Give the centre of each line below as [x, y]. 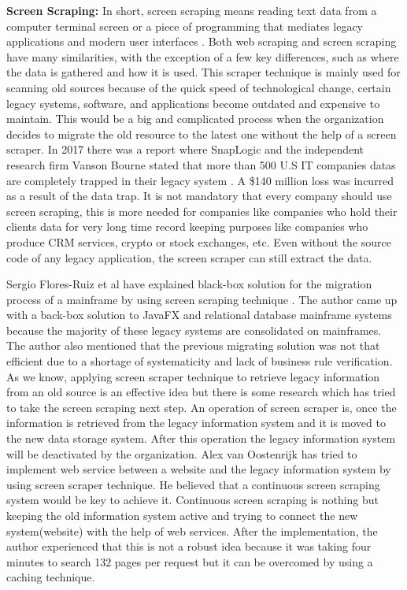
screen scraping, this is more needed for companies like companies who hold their [202, 211]
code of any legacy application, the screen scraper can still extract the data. [189, 257]
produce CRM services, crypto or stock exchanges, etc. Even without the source [199, 241]
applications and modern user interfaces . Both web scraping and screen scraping [202, 41]
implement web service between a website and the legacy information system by [199, 469]
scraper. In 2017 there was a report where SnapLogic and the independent [185, 149]
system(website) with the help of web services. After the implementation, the [192, 531]
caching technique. [51, 577]
